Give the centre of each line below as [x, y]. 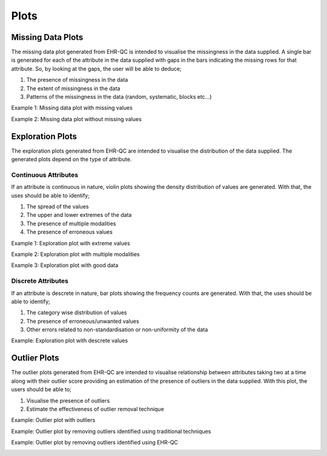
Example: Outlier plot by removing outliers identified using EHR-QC [95, 443]
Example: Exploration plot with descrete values [70, 341]
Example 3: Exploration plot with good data [65, 265]
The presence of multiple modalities [71, 223]
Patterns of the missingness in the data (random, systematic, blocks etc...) [119, 97]
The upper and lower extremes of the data [79, 215]
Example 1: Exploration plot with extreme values [71, 243]
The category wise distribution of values [77, 312]
